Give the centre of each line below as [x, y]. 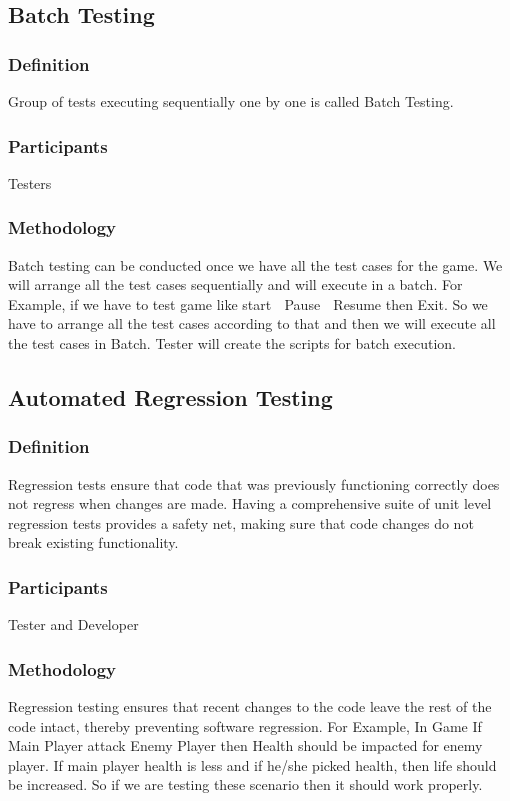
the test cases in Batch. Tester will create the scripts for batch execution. [232, 343]
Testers [30, 182]
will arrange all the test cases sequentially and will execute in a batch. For [235, 284]
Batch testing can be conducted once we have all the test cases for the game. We [255, 264]
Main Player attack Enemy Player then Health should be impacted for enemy [245, 745]
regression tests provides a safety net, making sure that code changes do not [241, 522]
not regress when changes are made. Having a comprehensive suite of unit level [250, 503]
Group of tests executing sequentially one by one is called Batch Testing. [231, 101]
